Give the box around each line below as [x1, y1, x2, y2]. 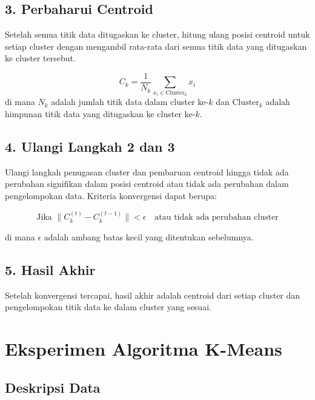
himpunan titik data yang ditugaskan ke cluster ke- [5, 107, 196, 120]
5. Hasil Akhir [5, 260, 96, 279]
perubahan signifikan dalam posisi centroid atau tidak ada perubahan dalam [5, 177, 289, 190]
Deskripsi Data [5, 378, 101, 396]
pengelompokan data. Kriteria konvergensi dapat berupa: [5, 189, 217, 202]
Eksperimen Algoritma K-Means [5, 336, 282, 361]
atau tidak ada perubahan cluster [154, 213, 279, 222]
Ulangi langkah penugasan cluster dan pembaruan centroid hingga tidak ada [5, 165, 289, 178]
